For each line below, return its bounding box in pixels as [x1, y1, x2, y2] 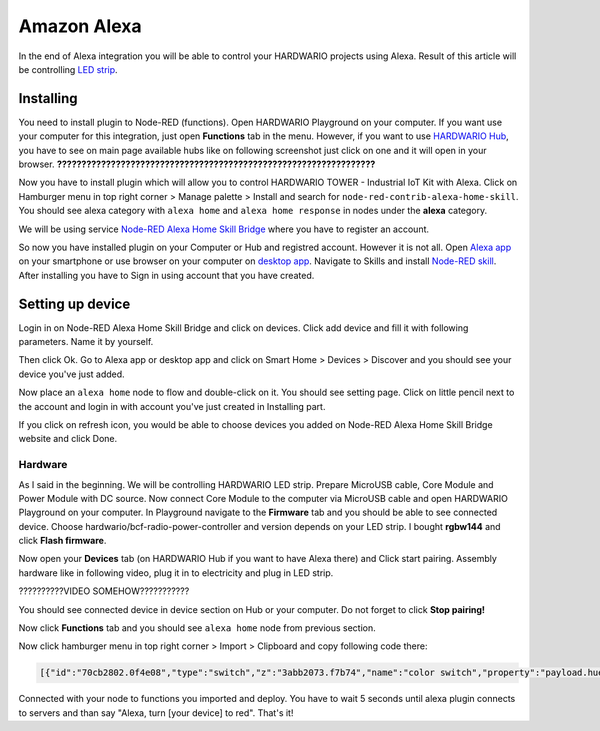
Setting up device [18, 295, 131, 312]
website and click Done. [18, 433, 118, 445]
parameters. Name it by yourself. [18, 336, 154, 348]
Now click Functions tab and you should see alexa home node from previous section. [18, 622, 377, 634]
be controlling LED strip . [18, 63, 119, 75]
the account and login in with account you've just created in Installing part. [18, 400, 326, 412]
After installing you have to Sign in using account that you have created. [18, 269, 315, 281]
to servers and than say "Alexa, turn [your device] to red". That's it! [18, 706, 294, 719]
